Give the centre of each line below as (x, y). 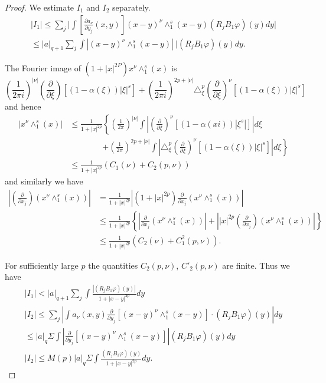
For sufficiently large (42, 265)
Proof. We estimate (40, 7)
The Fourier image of (43, 68)
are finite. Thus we (256, 265)
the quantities (113, 265)
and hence (23, 106)
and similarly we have (44, 181)
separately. (131, 7)
